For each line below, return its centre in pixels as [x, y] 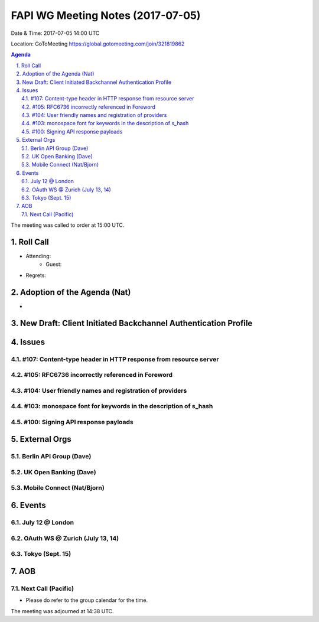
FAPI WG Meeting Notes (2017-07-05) [106, 15]
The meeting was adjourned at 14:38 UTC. [63, 611]
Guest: [54, 264]
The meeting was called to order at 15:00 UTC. [68, 225]
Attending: [38, 256]
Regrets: [36, 275]
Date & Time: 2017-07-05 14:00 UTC [55, 33]
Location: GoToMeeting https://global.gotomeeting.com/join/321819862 [98, 44]
